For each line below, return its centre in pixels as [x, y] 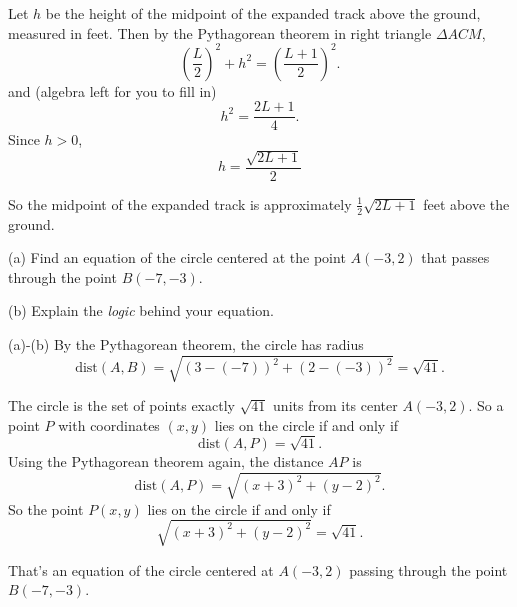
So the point [46, 508]
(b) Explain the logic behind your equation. [141, 310]
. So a [486, 405]
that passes [455, 257]
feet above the [466, 203]
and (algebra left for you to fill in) [112, 90]
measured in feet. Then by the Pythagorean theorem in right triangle [220, 32]
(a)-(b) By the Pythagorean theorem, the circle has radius [186, 343]
